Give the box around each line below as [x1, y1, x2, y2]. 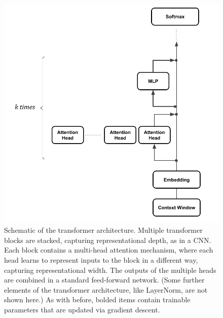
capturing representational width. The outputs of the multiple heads [4, 264, 216, 275]
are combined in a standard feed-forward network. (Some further [4, 274, 205, 285]
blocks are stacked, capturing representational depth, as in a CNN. [4, 234, 211, 245]
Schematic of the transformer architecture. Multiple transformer [4, 225, 203, 235]
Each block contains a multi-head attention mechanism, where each [4, 244, 213, 255]
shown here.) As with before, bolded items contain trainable [4, 294, 191, 305]
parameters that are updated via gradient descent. [4, 304, 160, 314]
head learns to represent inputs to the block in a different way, [4, 254, 198, 265]
